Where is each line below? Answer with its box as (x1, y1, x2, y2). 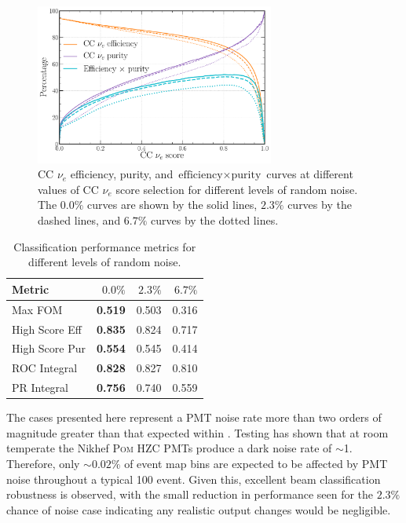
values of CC (38, 181, 99, 197)
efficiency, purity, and (70, 166, 174, 182)
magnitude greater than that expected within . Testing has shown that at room (6, 424, 389, 441)
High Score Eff (12, 320, 82, 337)
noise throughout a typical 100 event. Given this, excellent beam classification (6, 470, 381, 487)
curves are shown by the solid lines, (87, 196, 258, 213)
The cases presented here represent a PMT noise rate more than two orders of (6, 409, 382, 426)
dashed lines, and (38, 212, 121, 229)
